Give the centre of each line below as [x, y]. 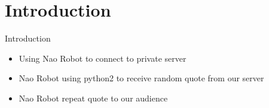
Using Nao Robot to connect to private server [103, 58]
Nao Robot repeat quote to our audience [93, 98]
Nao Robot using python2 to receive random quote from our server [141, 78]
